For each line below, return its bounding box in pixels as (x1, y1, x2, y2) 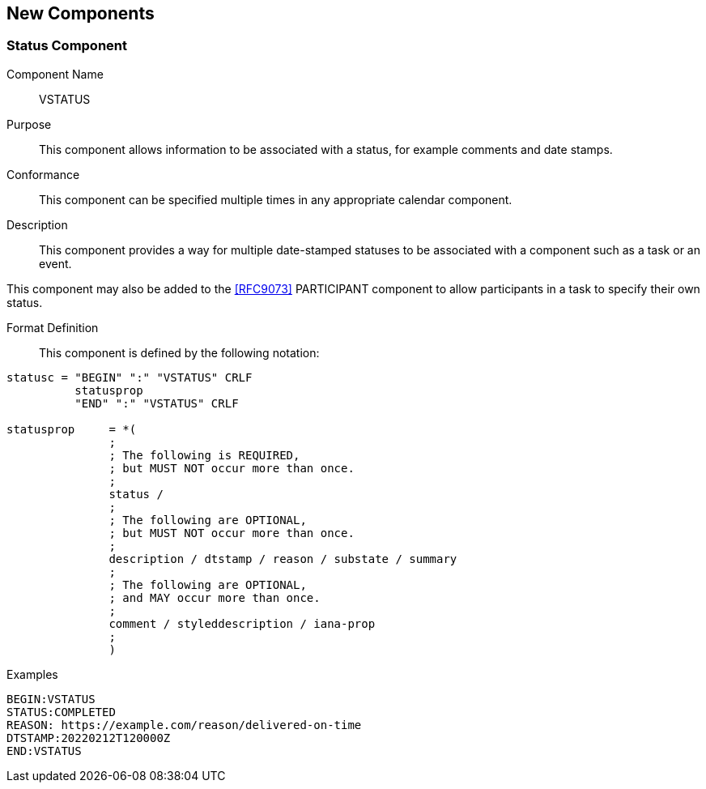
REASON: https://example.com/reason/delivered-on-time (6, 718, 362, 731)
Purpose (6, 117, 52, 131)
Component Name (6, 66, 104, 81)
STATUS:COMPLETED (6, 705, 116, 719)
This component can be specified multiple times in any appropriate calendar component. (39, 192, 512, 207)
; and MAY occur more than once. (108, 591, 321, 604)
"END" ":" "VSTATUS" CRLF (74, 396, 239, 410)
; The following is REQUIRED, (108, 448, 300, 462)
